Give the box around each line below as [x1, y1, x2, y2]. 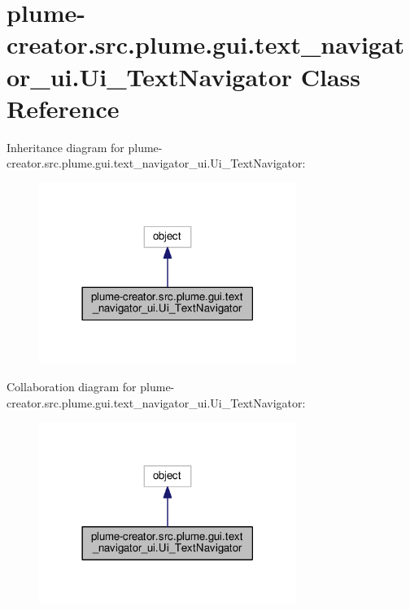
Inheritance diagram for [7, 138, 124, 155]
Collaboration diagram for [7, 378, 137, 395]
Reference [7, 91, 120, 124]
